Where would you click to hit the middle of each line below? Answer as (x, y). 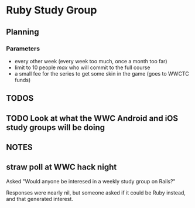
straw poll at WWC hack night (61, 167)
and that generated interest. (40, 199)
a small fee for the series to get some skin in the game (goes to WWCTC (102, 73)
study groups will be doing (56, 127)
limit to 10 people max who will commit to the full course (82, 67)
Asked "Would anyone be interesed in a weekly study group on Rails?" (91, 181)
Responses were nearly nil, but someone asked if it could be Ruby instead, (96, 192)
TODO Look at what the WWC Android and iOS (92, 118)
